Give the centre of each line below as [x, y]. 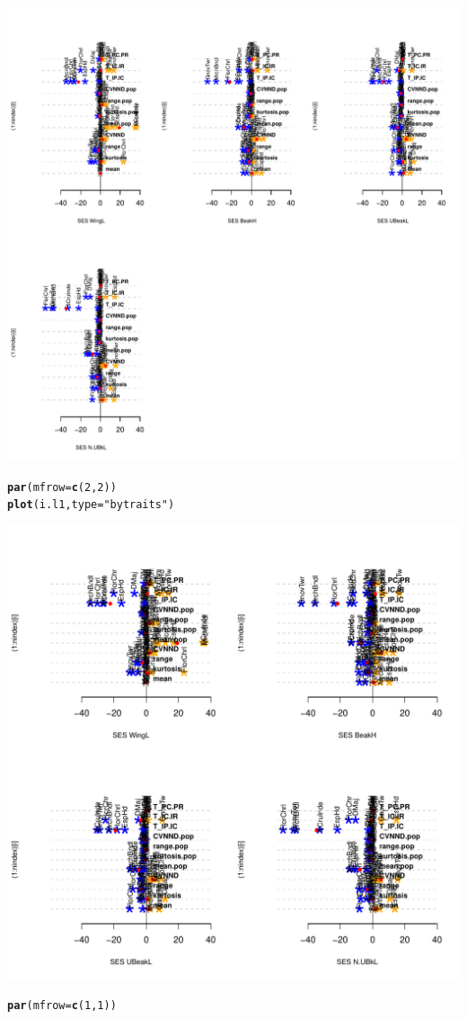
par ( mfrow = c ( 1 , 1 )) [62, 1005]
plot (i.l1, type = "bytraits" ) [91, 505]
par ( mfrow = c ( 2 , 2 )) [62, 487]
